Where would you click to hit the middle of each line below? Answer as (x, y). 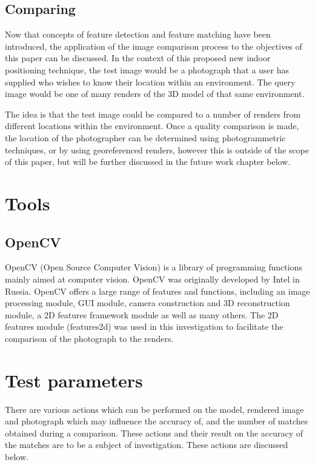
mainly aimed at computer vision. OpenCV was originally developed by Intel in (152, 279)
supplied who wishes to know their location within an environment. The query (150, 82)
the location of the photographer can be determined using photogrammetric (145, 137)
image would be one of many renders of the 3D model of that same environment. (155, 94)
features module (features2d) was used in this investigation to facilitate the (144, 326)
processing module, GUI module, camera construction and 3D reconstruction (148, 303)
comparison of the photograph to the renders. (89, 338)
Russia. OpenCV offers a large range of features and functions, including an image (157, 291)
